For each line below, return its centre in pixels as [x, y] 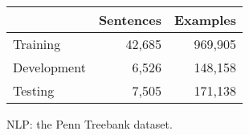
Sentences [130, 20]
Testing [34, 90]
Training [37, 44]
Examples [205, 20]
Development [49, 67]
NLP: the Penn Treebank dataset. [90, 124]
